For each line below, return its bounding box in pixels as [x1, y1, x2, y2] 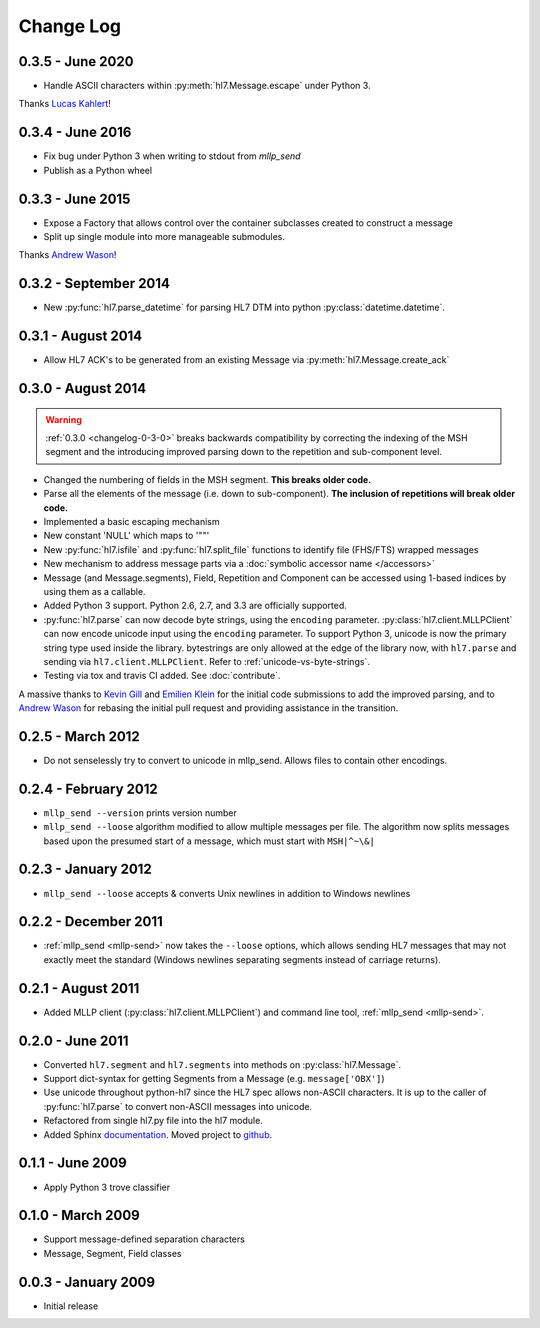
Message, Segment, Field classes [43, 1247, 182, 1259]
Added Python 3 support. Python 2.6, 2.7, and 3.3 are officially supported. [43, 600, 347, 612]
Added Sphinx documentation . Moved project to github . [43, 1128, 273, 1140]
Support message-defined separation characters [43, 1233, 245, 1245]
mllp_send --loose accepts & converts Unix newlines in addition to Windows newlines [43, 887, 411, 899]
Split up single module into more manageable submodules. [43, 231, 285, 243]
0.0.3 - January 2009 [18, 1273, 155, 1290]
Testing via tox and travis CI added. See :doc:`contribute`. [43, 670, 281, 682]
